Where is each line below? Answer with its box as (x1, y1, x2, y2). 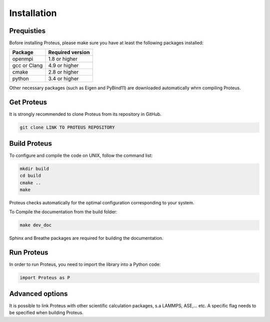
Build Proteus (9, 139, 52, 148)
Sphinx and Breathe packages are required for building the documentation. (9, 235, 163, 241)
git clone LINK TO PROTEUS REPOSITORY (19, 125, 115, 130)
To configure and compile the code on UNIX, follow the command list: (9, 152, 152, 158)
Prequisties (9, 27, 46, 35)
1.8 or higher (48, 56, 77, 63)
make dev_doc (19, 222, 52, 228)
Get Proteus (9, 98, 47, 107)
